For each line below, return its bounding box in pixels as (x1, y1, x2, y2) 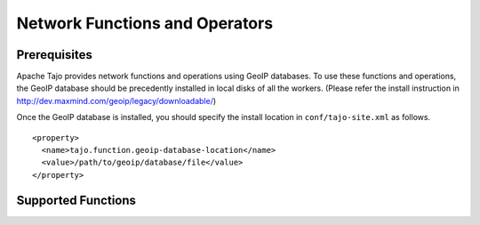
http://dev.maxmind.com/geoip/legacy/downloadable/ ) (16, 95, 217, 106)
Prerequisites (16, 47, 92, 62)
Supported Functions (16, 192, 137, 208)
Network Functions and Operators (16, 13, 274, 33)
